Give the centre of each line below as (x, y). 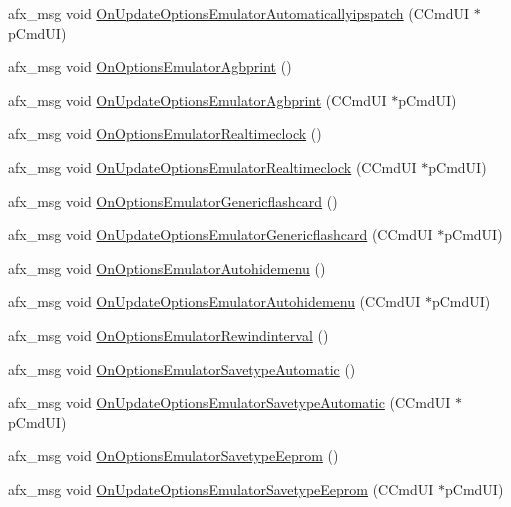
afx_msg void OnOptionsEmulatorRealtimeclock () (165, 133)
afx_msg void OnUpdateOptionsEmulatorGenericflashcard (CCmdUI (220, 234)
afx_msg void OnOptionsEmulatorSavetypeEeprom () (173, 455)
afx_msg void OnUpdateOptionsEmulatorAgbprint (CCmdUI (197, 99)
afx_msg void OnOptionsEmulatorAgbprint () (150, 66)
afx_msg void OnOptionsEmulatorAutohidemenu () (167, 267)
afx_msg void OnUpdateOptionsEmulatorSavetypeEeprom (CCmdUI (221, 488)
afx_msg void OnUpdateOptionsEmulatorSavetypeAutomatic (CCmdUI (229, 402)
